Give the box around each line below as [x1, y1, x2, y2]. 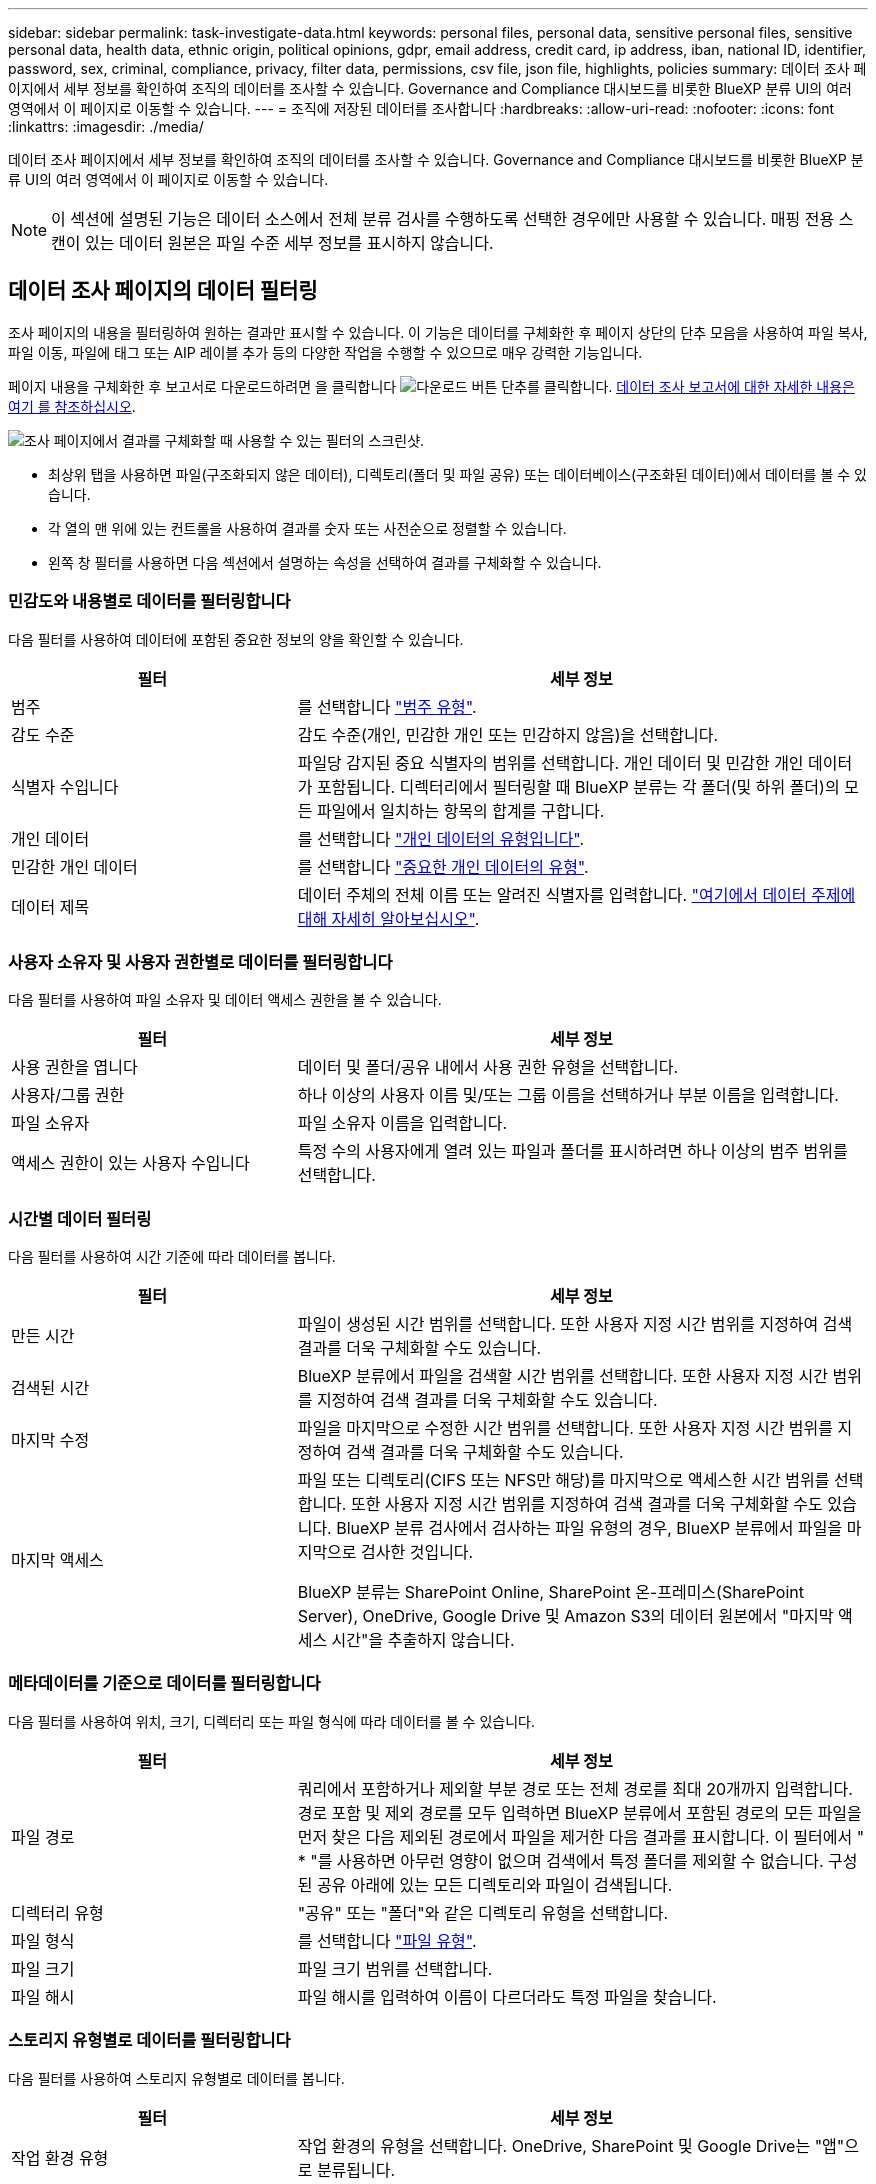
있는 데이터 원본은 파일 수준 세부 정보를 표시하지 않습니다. [85, 233, 494, 253]
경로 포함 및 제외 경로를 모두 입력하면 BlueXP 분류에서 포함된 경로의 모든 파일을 [297, 1802, 862, 1823]
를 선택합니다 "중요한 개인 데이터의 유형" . [297, 856, 589, 877]
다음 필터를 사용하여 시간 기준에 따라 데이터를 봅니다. [8, 1248, 336, 1266]
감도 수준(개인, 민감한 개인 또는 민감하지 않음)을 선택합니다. [297, 724, 719, 745]
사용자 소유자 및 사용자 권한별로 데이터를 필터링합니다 [8, 951, 393, 972]
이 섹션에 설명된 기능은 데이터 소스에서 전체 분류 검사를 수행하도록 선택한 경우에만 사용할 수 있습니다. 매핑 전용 [51, 209, 835, 229]
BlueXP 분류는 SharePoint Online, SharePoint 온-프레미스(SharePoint [297, 1582, 805, 1603]
